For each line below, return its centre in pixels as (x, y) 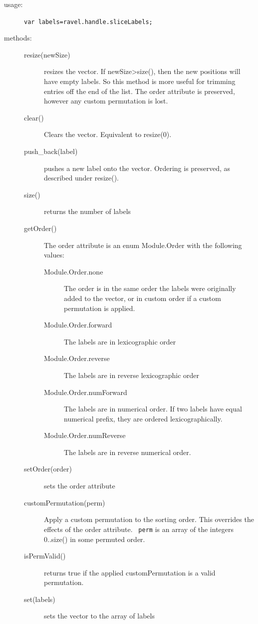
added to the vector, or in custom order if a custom (142, 298)
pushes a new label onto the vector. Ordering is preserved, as (137, 168)
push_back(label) (51, 151)
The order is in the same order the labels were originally (150, 288)
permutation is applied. (100, 308)
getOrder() (40, 228)
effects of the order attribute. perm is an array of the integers (139, 529)
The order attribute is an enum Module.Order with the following (143, 245)
